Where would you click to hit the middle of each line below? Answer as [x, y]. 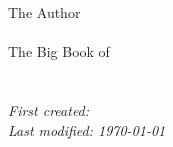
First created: [49, 109]
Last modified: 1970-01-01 [87, 129]
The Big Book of [59, 51]
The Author [44, 12]
